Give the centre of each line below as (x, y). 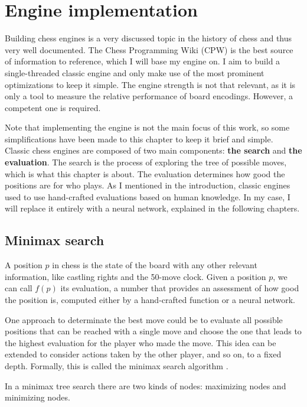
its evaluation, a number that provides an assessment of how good (180, 288)
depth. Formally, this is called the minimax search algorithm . (117, 365)
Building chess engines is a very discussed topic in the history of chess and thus (148, 38)
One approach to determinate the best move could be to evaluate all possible (144, 319)
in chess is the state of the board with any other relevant (155, 265)
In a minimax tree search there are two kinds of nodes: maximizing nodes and (146, 385)
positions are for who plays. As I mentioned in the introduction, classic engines (148, 185)
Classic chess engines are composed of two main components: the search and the (153, 150)
